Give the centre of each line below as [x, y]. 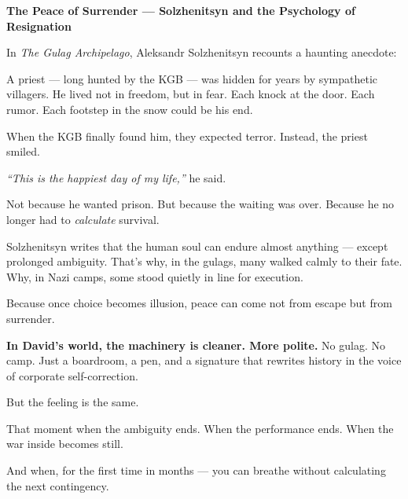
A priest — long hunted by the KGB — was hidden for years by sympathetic [192, 78]
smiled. [23, 151]
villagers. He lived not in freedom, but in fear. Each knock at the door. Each [191, 94]
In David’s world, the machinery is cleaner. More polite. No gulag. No [196, 345]
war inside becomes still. [65, 444]
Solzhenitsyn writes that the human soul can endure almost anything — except [197, 246]
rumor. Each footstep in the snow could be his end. [130, 109]
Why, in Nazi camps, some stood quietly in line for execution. [155, 276]
